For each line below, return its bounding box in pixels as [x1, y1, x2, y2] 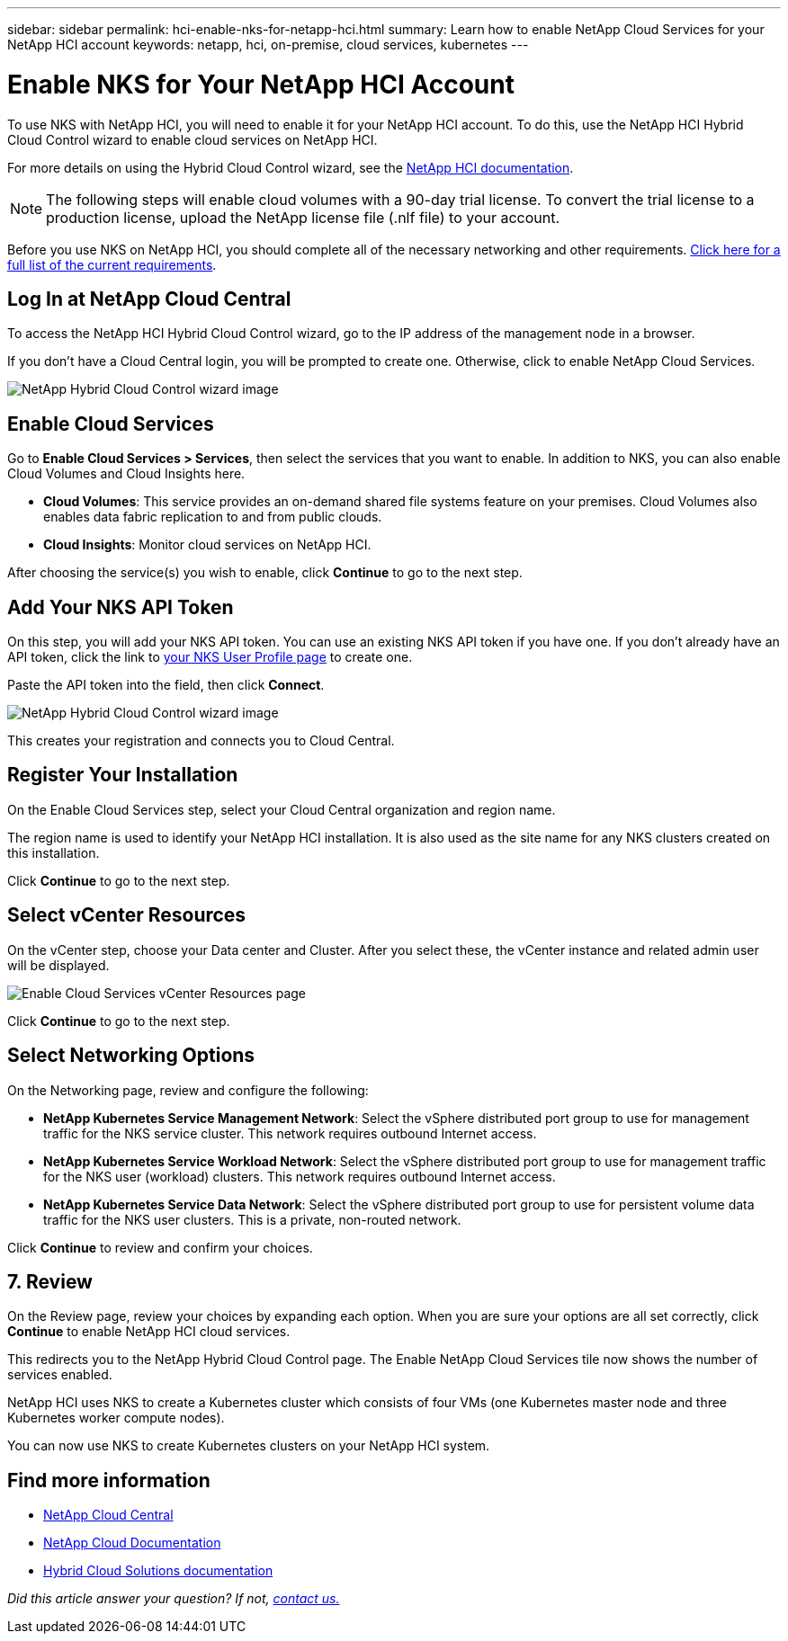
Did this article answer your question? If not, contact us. [7, 1591, 340, 1607]
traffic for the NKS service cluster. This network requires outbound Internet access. [43, 1125, 537, 1141]
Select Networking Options [7, 1044, 255, 1067]
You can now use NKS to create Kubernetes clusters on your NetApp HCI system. [7, 1438, 490, 1454]
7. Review [7, 1270, 93, 1293]
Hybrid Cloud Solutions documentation [43, 1563, 273, 1579]
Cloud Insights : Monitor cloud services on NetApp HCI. [43, 537, 372, 553]
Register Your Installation [7, 763, 238, 787]
